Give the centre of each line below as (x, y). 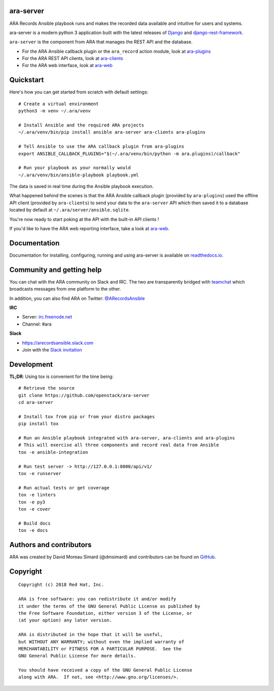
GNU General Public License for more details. (77, 656)
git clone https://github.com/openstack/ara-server (84, 395)
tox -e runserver (40, 473)
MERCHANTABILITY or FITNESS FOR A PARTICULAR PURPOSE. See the (100, 649)
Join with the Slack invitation (52, 350)
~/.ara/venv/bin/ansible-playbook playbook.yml (79, 175)
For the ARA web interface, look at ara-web (67, 66)
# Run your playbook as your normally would (75, 168)
